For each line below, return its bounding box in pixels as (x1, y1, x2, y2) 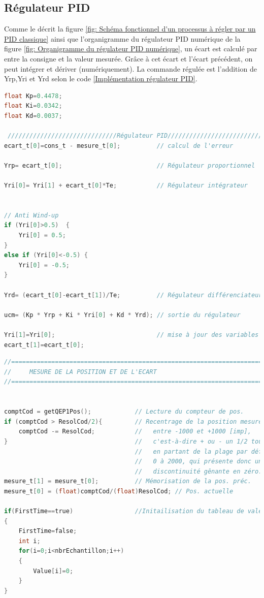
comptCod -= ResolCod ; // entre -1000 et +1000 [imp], (18, 428, 251, 435)
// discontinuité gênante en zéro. (135, 467, 262, 475)
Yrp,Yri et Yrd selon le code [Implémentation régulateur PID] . (4, 73, 197, 84)
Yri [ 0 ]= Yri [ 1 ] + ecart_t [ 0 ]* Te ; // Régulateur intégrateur (4, 182, 248, 190)
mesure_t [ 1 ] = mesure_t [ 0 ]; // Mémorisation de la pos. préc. (4, 478, 251, 485)
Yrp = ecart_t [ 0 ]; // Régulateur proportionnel (4, 162, 255, 169)
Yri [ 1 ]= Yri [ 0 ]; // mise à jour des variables (4, 331, 259, 339)
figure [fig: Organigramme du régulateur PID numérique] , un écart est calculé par (4, 43, 257, 54)
